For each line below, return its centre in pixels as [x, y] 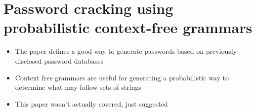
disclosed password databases [59, 60]
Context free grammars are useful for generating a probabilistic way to [122, 77]
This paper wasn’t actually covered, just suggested [91, 103]
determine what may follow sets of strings [78, 87]
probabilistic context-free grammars [128, 27]
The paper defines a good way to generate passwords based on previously [126, 51]
